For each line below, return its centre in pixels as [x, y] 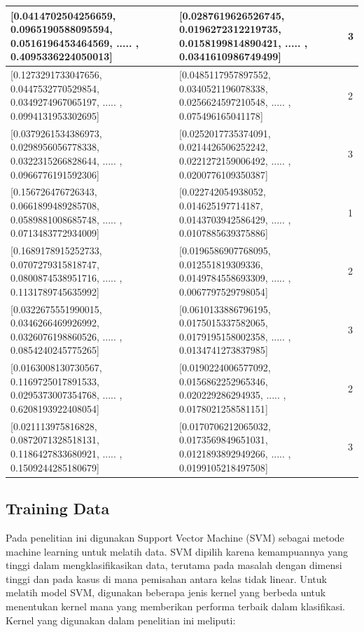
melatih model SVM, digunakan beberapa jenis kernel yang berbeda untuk [166, 592]
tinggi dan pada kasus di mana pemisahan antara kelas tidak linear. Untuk [166, 578]
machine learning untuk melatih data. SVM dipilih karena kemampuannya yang [177, 551]
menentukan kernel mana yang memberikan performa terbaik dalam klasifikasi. [175, 606]
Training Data [58, 508]
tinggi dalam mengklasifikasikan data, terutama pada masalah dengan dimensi [174, 565]
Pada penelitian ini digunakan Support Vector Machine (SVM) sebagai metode [175, 537]
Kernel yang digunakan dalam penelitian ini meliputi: [121, 620]
